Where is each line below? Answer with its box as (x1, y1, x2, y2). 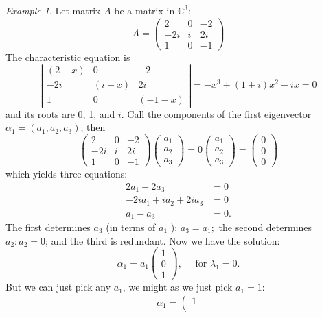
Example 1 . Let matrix (5, 3, 101, 17)
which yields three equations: (5, 166, 128, 180)
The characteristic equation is (5, 49, 130, 64)
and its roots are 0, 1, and (5, 106, 115, 121)
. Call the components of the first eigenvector (121, 106, 312, 121)
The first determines (5, 220, 91, 234)
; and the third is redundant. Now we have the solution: (45, 233, 280, 247)
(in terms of (106, 220, 156, 234)
